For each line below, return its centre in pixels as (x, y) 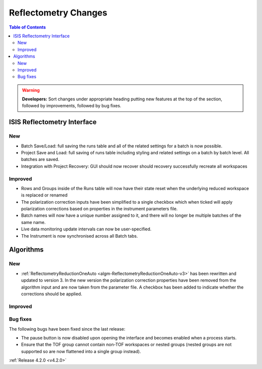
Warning (31, 90)
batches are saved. (40, 160)
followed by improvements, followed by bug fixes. (72, 106)
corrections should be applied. (52, 294)
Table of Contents (27, 27)
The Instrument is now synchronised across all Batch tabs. (80, 236)
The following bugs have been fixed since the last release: (67, 329)
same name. (33, 222)
